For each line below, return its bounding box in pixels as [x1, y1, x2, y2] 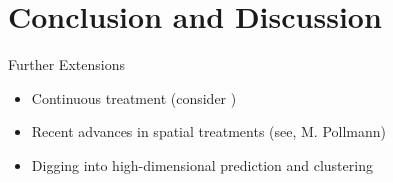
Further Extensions [8, 54, 125, 75]
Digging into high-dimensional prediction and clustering [31, 154, 373, 175]
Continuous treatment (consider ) [31, 87, 237, 108]
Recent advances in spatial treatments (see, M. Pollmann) [31, 121, 386, 142]
